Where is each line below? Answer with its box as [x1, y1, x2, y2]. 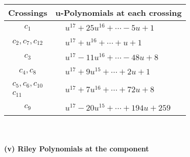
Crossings [8, 7, 47, 18]
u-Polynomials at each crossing [55, 7, 182, 18]
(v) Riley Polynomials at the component [4, 143, 149, 154]
